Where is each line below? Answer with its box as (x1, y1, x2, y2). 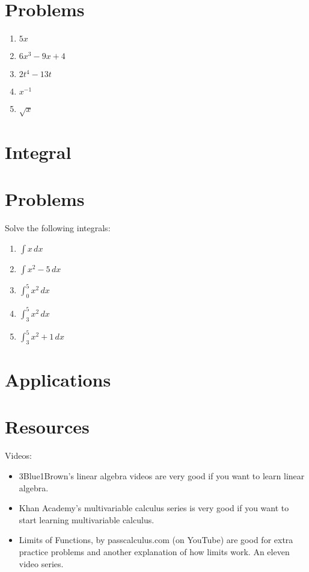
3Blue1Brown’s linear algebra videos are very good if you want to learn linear (19, 469, 305, 482)
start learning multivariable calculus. (19, 513, 154, 526)
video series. (19, 557, 64, 570)
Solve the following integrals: (5, 222, 111, 234)
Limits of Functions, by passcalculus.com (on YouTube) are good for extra (19, 533, 293, 546)
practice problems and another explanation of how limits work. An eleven (19, 545, 290, 558)
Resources (5, 414, 90, 439)
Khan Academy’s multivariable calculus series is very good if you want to (19, 502, 289, 514)
